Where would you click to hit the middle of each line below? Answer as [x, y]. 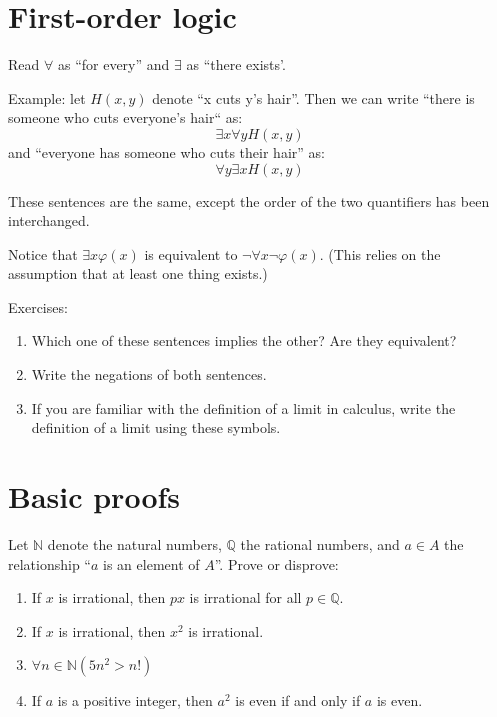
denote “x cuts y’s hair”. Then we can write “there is [313, 97]
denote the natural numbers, [134, 543]
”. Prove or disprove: [276, 563]
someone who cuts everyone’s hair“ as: [125, 117]
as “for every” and [113, 64]
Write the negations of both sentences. [149, 374]
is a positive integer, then [135, 700]
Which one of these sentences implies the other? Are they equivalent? [244, 340]
